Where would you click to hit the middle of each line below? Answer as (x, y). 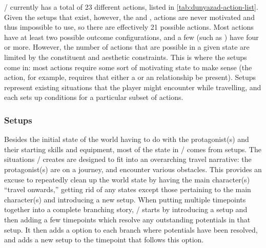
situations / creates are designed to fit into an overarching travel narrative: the (128, 159)
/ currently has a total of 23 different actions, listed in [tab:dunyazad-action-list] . (131, 7)
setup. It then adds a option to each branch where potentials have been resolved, (131, 229)
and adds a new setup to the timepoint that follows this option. (104, 240)
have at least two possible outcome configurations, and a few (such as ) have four (131, 37)
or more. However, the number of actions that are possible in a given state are (127, 47)
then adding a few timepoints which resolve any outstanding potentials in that (127, 219)
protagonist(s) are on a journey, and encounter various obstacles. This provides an (133, 169)
